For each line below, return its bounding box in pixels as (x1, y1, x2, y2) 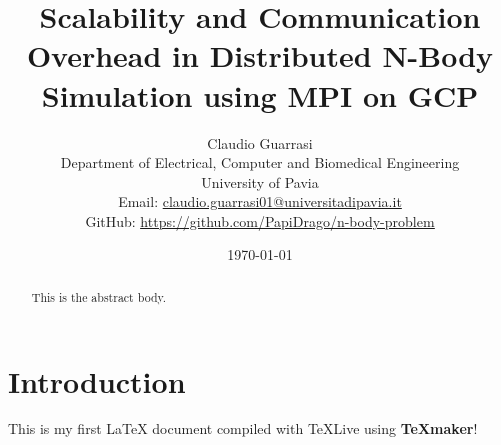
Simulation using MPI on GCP (41, 74, 479, 115)
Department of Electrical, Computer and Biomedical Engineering (60, 152, 460, 173)
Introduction (8, 360, 186, 401)
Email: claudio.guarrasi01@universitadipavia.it (118, 191, 402, 212)
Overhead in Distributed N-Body (26, 35, 494, 76)
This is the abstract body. (31, 288, 167, 305)
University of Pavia (201, 171, 319, 192)
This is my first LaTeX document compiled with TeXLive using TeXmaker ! (8, 418, 478, 439)
